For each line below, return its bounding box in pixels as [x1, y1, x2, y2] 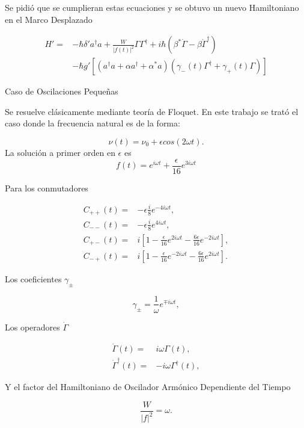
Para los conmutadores [5, 181, 88, 194]
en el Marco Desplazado [5, 13, 93, 25]
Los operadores [5, 320, 60, 333]
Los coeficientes [5, 272, 62, 285]
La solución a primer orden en [5, 146, 115, 159]
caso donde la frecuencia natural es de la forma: [5, 117, 180, 129]
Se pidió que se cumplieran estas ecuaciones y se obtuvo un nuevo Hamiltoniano [5, 1, 299, 13]
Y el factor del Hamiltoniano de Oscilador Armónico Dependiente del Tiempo [5, 380, 291, 393]
